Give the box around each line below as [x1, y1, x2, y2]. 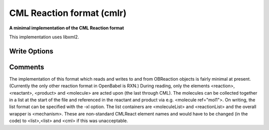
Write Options [9, 47, 53, 55]
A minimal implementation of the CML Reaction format [9, 25, 124, 31]
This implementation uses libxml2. [9, 34, 79, 40]
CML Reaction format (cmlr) [9, 7, 127, 18]
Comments [9, 63, 44, 71]
